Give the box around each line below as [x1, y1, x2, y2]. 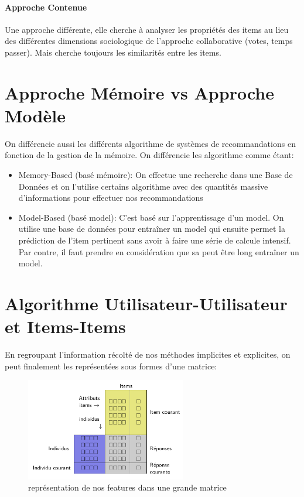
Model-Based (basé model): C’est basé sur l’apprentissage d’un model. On [18, 211, 284, 223]
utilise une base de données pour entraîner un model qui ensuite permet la [18, 222, 285, 235]
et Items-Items [5, 314, 126, 338]
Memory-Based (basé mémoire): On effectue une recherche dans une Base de [18, 169, 293, 181]
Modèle [5, 103, 66, 127]
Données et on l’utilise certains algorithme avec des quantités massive [18, 180, 268, 192]
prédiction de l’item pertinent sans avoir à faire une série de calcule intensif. [18, 234, 291, 246]
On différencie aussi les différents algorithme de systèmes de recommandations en [5, 137, 296, 149]
